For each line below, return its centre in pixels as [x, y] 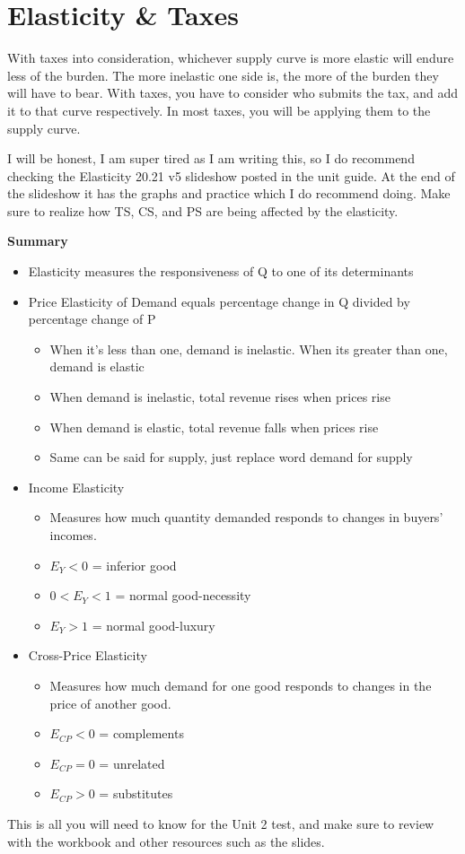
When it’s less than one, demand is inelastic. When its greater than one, [249, 349]
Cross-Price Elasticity [88, 655]
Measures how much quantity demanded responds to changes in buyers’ [246, 517]
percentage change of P [92, 319]
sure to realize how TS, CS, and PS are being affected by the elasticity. [203, 210]
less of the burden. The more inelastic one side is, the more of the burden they [223, 75]
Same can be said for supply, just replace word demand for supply [231, 457]
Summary [38, 241]
